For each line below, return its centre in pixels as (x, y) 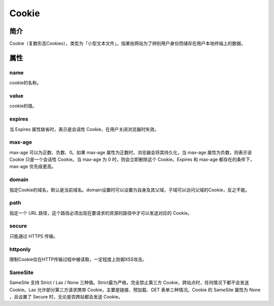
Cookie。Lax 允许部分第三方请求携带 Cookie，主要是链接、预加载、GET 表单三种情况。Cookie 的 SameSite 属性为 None (135, 290)
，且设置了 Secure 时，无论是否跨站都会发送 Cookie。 (66, 296)
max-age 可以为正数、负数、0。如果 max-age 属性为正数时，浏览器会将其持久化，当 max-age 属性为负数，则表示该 (131, 152)
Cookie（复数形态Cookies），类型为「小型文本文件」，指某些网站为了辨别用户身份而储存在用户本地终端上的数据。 (127, 44)
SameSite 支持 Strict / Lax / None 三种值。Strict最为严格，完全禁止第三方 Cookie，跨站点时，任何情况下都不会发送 (129, 283)
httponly (20, 249)
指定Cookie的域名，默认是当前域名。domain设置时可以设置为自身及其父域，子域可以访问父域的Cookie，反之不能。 (130, 190)
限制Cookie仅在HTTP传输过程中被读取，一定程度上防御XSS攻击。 (78, 259)
